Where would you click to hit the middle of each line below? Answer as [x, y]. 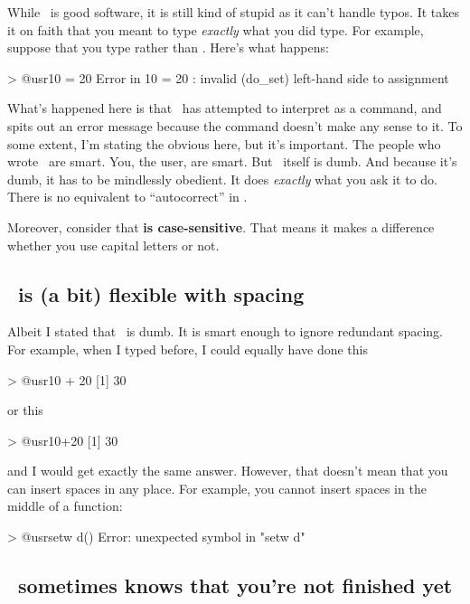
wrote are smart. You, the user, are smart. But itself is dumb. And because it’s [232, 161]
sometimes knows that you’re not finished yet [235, 585]
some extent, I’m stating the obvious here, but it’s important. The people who [224, 143]
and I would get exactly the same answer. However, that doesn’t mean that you [228, 471]
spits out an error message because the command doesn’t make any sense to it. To [235, 125]
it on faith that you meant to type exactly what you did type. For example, [216, 29]
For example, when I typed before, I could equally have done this [188, 349]
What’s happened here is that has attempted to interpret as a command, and [225, 108]
